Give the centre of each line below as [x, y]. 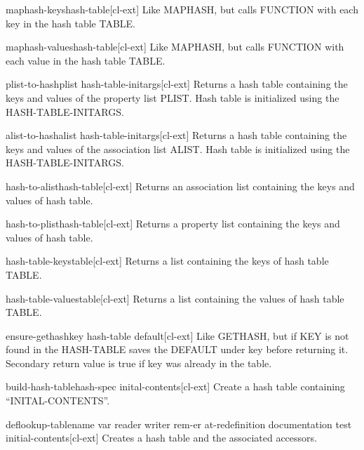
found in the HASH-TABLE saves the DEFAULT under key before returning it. [177, 349]
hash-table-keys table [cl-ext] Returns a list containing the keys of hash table [167, 261]
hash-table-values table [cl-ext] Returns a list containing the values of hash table [175, 298]
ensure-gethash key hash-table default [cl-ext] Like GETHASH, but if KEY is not [177, 335]
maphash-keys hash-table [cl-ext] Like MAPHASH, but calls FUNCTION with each [182, 9]
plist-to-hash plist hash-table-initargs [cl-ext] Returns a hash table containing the [177, 84]
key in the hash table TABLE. [70, 23]
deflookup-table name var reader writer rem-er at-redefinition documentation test [179, 424]
